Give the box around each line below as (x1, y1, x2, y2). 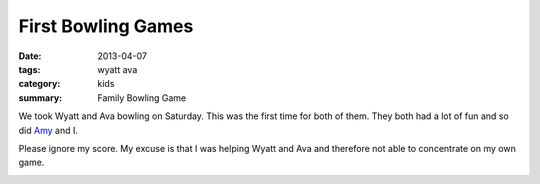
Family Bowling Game (97, 91, 187, 104)
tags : (18, 63, 41, 75)
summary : (18, 91, 63, 104)
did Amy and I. (18, 124, 79, 136)
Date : (18, 50, 42, 62)
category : (18, 78, 61, 90)
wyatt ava (97, 63, 138, 75)
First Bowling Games (18, 15, 194, 37)
